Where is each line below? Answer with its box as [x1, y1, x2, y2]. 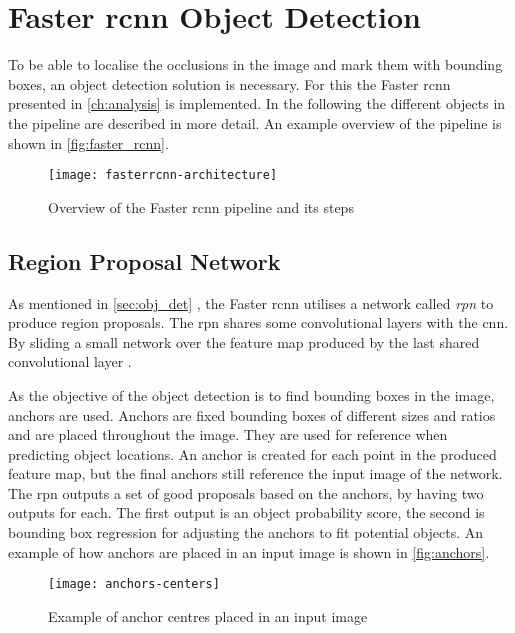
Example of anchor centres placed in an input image [48, 605, 368, 626]
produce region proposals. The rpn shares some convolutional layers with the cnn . [8, 312, 509, 333]
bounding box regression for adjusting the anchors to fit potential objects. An [8, 522, 484, 543]
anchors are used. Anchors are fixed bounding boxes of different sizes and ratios [8, 404, 496, 425]
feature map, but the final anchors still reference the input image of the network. [8, 463, 503, 484]
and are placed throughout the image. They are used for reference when [8, 424, 448, 445]
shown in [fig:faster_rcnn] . [8, 132, 169, 153]
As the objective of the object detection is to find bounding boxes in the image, [8, 384, 495, 405]
